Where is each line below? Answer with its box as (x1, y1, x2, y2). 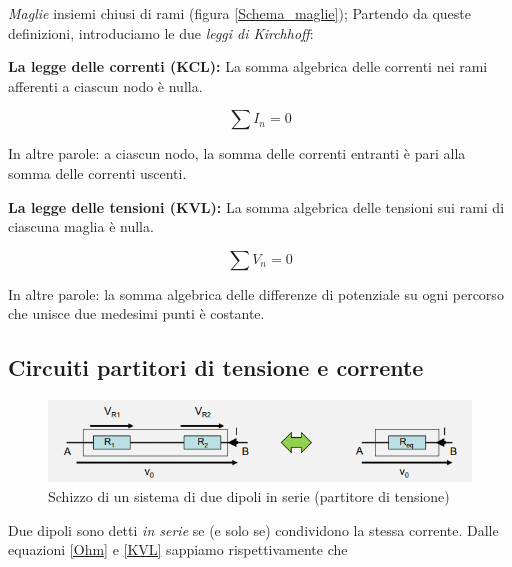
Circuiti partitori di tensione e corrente (8, 352, 424, 383)
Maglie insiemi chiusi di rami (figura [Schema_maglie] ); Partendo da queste (8, 3, 471, 23)
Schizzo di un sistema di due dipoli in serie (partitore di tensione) (48, 486, 450, 507)
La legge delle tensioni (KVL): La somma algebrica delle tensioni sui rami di (8, 196, 505, 217)
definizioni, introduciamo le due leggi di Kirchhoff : (8, 22, 314, 43)
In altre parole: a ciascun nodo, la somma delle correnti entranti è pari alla (8, 143, 466, 164)
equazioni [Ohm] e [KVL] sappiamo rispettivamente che (8, 539, 348, 560)
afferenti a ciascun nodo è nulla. (8, 75, 203, 96)
